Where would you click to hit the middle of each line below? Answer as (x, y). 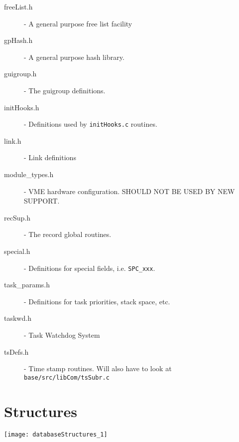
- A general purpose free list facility (78, 23)
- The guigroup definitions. (65, 90)
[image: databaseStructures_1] (56, 434)
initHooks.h (22, 107)
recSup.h (17, 217)
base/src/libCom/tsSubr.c (67, 377)
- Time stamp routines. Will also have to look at (98, 368)
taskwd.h (18, 318)
